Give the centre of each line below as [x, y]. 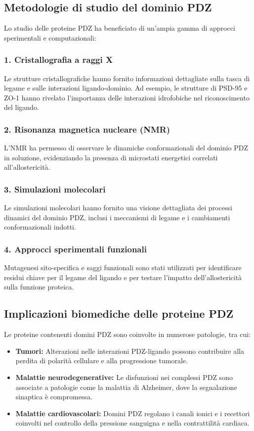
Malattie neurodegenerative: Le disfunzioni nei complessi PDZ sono [124, 377]
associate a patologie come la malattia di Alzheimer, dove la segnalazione [126, 387]
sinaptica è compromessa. [54, 397]
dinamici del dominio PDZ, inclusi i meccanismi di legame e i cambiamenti [117, 217]
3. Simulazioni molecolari [55, 189]
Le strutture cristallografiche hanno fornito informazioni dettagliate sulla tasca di [127, 78]
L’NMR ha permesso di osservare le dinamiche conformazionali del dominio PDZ [126, 148]
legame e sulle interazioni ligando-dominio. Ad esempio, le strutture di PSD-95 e [126, 88]
